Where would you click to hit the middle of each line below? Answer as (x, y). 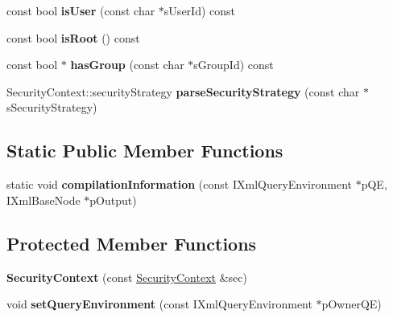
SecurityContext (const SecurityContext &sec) (127, 277)
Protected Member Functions (132, 243)
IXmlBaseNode (43, 200)
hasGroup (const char (127, 65)
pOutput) (113, 200)
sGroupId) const (234, 65)
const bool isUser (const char (81, 10)
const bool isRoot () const (73, 37)
